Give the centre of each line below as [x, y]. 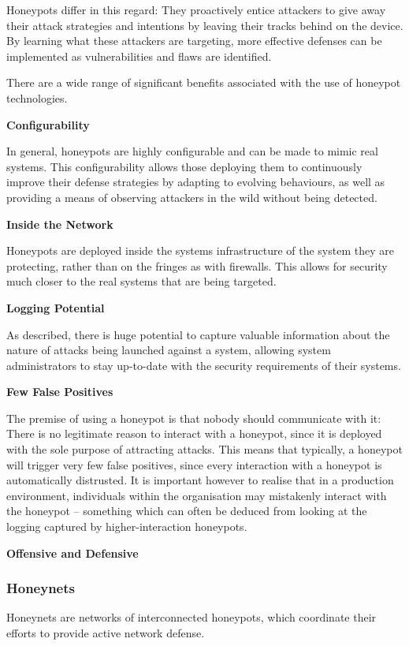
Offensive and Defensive [73, 553]
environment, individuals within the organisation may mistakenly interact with [197, 495]
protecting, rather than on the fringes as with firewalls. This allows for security [197, 265]
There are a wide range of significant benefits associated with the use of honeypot [204, 82]
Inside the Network [60, 224]
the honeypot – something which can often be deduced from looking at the [187, 511]
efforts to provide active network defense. [106, 633]
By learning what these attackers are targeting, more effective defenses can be [194, 41]
